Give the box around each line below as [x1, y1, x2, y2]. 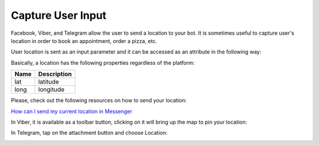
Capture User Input [11, 9, 106, 22]
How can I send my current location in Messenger [11, 108, 132, 115]
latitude [38, 78, 59, 86]
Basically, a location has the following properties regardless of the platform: [11, 59, 195, 66]
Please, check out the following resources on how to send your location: [11, 97, 187, 104]
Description [38, 70, 72, 78]
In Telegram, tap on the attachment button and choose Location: [11, 130, 168, 137]
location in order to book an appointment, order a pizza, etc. [11, 37, 158, 44]
